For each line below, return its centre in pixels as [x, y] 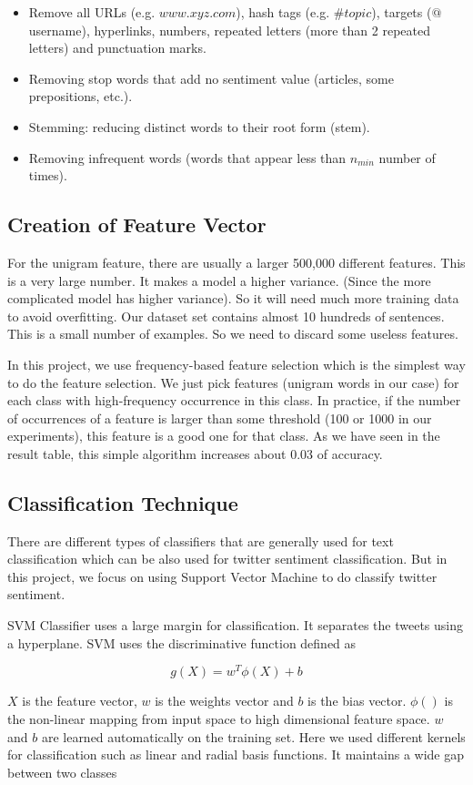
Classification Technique [123, 502]
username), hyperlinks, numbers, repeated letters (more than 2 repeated [229, 30]
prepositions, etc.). [81, 96]
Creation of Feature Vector [137, 224]
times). [48, 175]
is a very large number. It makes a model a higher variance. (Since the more [219, 280]
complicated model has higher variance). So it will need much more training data [233, 298]
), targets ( [402, 12]
